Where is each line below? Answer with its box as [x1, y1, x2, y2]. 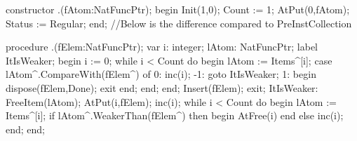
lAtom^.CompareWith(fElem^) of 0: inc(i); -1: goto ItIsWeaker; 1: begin [6, 67, 316, 81]
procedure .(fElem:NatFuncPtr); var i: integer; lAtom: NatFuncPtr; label [6, 39, 318, 54]
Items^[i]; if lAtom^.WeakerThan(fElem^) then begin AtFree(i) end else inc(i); [6, 108, 344, 123]
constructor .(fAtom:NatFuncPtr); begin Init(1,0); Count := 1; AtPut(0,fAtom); [6, 2, 350, 16]
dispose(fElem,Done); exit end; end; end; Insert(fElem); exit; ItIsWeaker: [6, 80, 318, 95]
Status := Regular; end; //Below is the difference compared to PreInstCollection [6, 15, 352, 30]
